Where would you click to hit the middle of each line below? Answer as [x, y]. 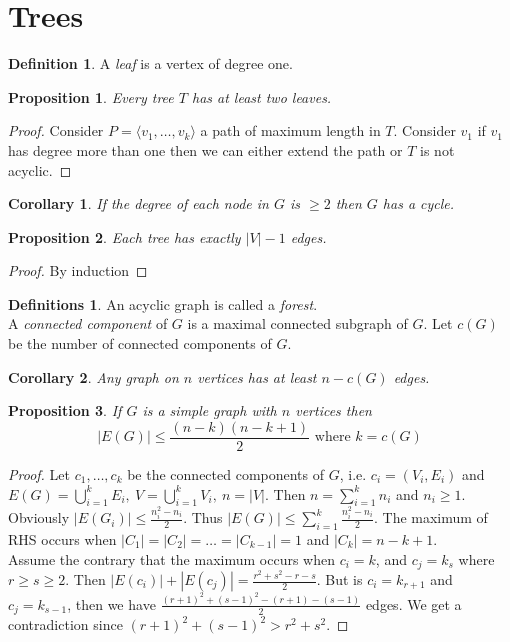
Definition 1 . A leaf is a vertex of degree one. [150, 63]
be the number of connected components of [140, 343]
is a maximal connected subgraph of [297, 323]
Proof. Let [39, 473]
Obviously [39, 517]
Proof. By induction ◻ [78, 270]
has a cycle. [418, 203]
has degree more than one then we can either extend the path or [205, 149]
